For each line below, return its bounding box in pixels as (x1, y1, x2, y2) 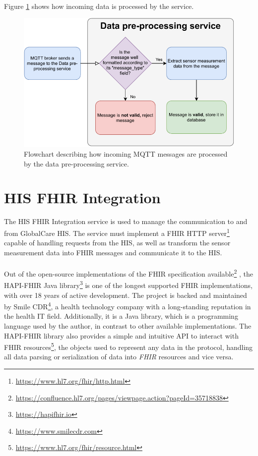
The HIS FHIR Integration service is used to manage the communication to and (4, 216, 248, 227)
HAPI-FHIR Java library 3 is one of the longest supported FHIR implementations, (4, 279, 253, 290)
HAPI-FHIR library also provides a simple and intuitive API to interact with (4, 330, 239, 341)
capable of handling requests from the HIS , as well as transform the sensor (4, 237, 231, 248)
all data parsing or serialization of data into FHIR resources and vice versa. (4, 351, 234, 362)
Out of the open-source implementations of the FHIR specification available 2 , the (4, 267, 253, 279)
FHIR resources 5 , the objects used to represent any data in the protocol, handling (4, 341, 253, 352)
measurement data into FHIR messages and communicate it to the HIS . (4, 247, 222, 257)
